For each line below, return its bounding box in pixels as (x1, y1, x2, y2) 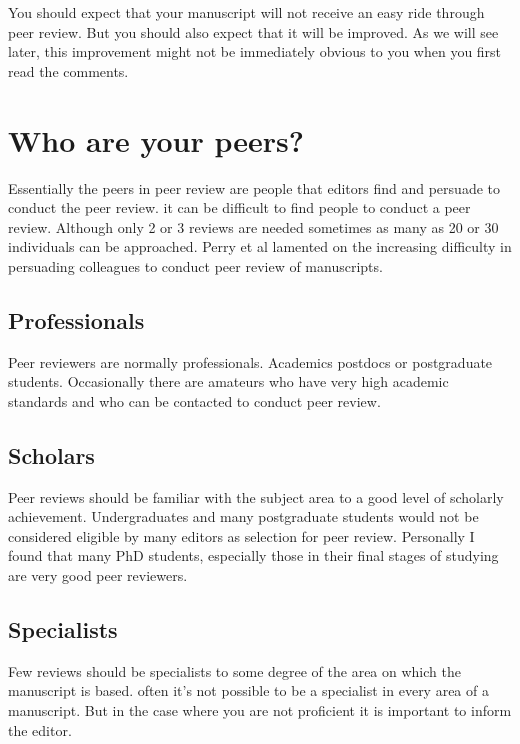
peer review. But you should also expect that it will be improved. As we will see (8, 21, 499, 42)
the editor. (8, 719, 72, 740)
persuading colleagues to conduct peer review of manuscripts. (8, 255, 383, 276)
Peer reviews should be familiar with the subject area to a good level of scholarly (8, 486, 504, 507)
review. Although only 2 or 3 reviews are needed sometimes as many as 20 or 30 (8, 216, 499, 237)
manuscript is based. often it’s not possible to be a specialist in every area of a (8, 680, 489, 701)
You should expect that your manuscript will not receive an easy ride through (8, 2, 485, 22)
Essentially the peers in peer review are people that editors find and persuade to (8, 177, 500, 198)
